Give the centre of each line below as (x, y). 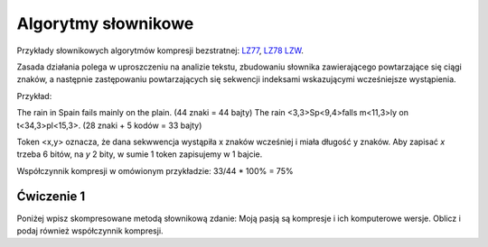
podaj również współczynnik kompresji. (90, 231)
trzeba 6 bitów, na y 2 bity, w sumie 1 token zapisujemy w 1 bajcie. (140, 154)
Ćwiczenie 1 (51, 197)
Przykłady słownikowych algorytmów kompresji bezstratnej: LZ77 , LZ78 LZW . (160, 50)
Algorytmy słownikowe (105, 23)
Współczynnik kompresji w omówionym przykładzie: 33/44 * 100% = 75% (155, 170)
